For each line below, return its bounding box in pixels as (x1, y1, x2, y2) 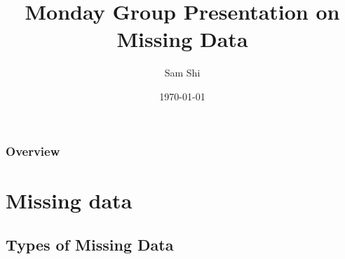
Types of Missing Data (6, 234, 174, 255)
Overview (6, 142, 60, 159)
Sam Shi (164, 65, 201, 80)
